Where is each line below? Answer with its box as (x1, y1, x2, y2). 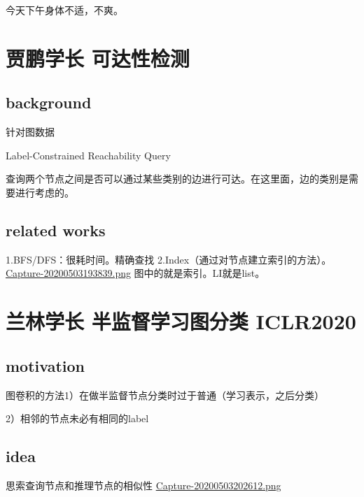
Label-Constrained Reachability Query (6, 147, 171, 162)
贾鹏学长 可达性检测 (6, 43, 190, 72)
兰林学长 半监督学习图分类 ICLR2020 (6, 307, 356, 336)
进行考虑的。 (15, 185, 74, 199)
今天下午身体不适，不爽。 (6, 3, 123, 17)
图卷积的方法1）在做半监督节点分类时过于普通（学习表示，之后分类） (6, 387, 324, 402)
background (6, 92, 92, 113)
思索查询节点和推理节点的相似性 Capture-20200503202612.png (6, 477, 281, 492)
